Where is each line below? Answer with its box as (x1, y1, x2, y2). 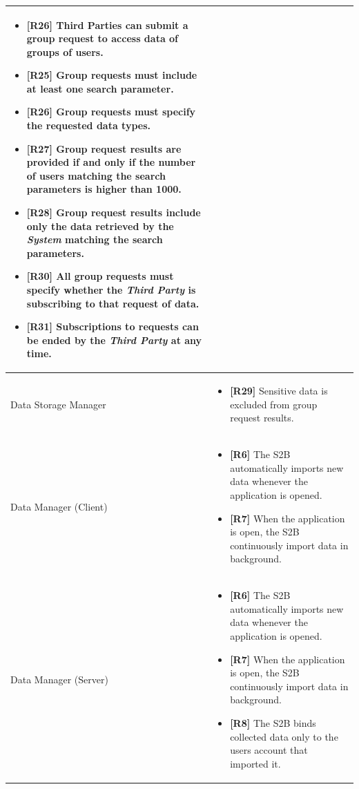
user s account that (230, 743, 308, 757)
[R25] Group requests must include (26, 68, 197, 82)
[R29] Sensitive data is (230, 383, 328, 398)
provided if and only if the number (26, 155, 196, 169)
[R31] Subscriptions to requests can (26, 319, 199, 334)
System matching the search (26, 232, 163, 247)
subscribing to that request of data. (26, 296, 200, 310)
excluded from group (230, 397, 318, 411)
